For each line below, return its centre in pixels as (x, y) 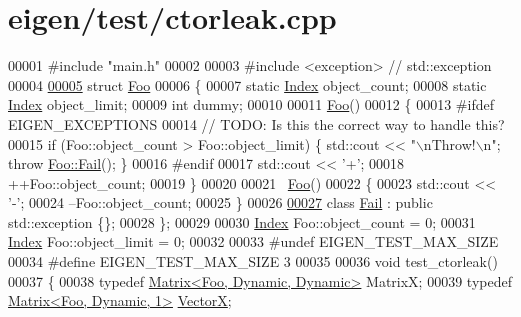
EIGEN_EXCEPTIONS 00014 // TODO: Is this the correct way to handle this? (256, 123)
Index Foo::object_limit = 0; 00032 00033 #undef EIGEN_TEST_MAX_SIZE (253, 241)
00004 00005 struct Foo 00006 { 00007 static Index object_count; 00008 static (247, 84)
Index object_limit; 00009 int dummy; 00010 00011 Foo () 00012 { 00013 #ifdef (251, 104)
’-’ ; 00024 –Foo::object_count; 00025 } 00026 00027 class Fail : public (220, 202)
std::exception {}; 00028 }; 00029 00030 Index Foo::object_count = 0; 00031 (242, 221)
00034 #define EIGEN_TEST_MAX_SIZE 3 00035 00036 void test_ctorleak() (253, 261)
